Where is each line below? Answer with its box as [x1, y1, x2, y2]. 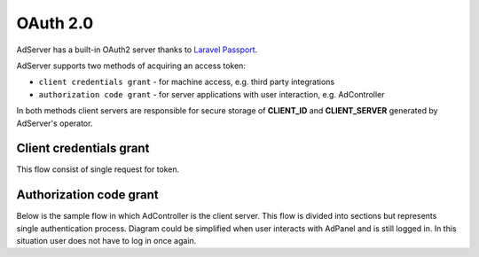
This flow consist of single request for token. [16, 164, 180, 175]
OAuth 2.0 [16, 13, 94, 33]
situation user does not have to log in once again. [16, 236, 197, 246]
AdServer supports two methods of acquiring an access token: [16, 60, 246, 71]
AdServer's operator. [16, 118, 93, 128]
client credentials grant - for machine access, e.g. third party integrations [38, 76, 335, 88]
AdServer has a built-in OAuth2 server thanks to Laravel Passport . [16, 44, 258, 55]
